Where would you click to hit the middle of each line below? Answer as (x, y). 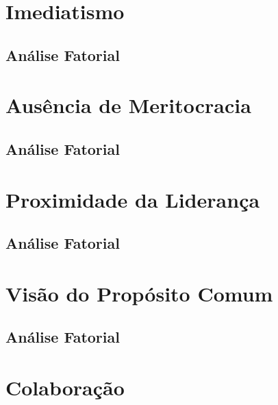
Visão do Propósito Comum (139, 293)
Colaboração (65, 387)
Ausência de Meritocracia (128, 105)
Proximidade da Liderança (133, 199)
